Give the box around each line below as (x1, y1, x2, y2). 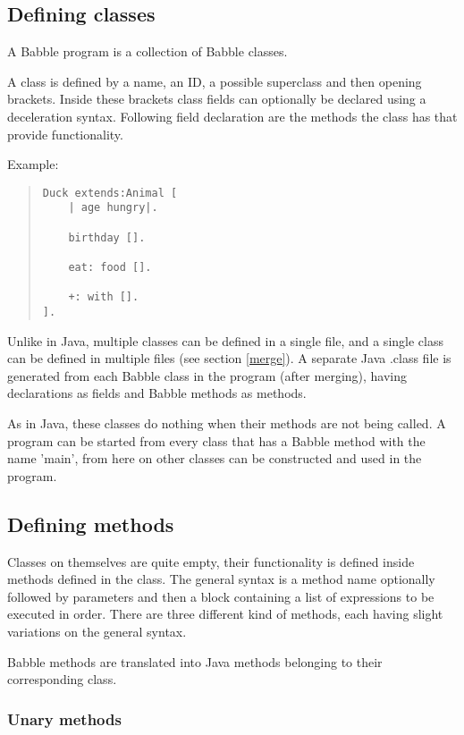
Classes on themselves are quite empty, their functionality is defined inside (7, 552, 415, 570)
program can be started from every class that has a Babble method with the (7, 431, 426, 450)
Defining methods (7, 510, 174, 537)
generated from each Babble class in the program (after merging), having (7, 366, 408, 384)
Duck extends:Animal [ (42, 186, 178, 199)
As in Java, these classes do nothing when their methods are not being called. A (7, 414, 446, 433)
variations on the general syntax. (7, 622, 187, 640)
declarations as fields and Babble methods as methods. (7, 384, 307, 402)
